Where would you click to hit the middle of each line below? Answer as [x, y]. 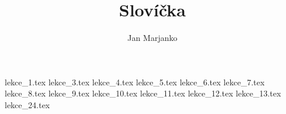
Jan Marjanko [152, 38]
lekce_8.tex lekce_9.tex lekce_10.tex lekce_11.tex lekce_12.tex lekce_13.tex [143, 93]
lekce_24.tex [27, 104]
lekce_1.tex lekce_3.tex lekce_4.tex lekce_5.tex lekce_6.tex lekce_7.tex [135, 82]
